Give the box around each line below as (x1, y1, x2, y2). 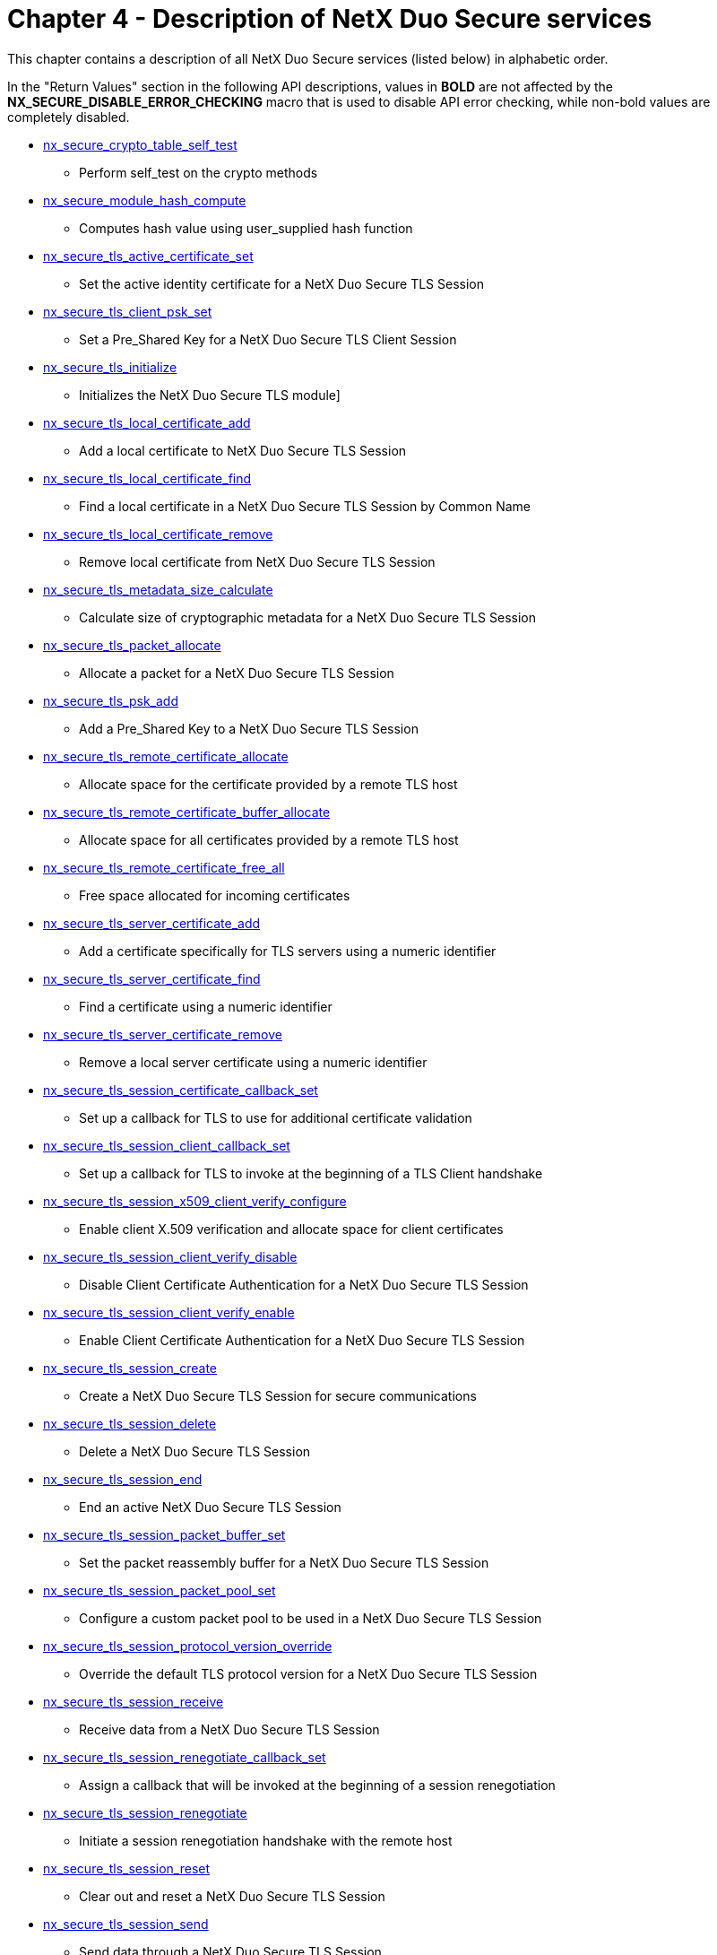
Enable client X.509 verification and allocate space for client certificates (79, 1221, 504, 1237)
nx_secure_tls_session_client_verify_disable (43, 1248, 298, 1264)
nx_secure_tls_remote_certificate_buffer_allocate (43, 804, 331, 820)
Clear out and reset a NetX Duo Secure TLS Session (79, 1888, 385, 1904)
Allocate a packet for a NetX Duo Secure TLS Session (79, 665, 394, 681)
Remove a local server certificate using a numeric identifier (79, 1054, 428, 1070)
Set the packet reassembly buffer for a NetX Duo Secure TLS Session (79, 1554, 489, 1570)
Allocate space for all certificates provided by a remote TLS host (79, 831, 459, 847)
